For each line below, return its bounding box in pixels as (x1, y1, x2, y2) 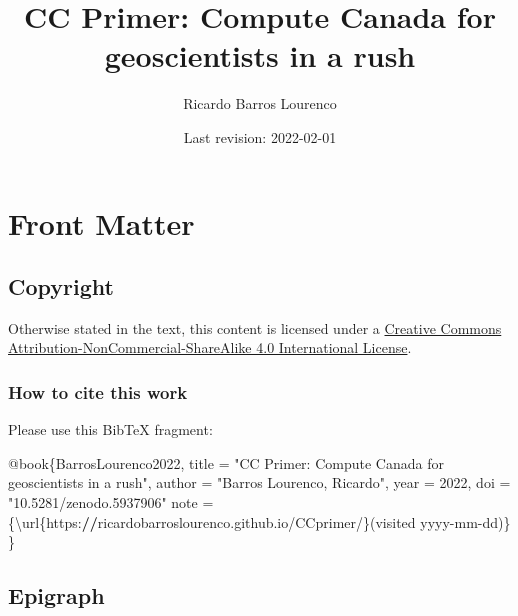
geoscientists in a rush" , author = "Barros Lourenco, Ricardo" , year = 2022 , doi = (8, 472, 511, 493)
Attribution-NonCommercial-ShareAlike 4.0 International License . (8, 337, 412, 358)
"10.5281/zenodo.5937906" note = (8, 492, 214, 513)
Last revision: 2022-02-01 (183, 126, 337, 147)
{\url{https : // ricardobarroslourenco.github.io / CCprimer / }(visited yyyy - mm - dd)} (8, 511, 511, 532)
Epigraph (8, 580, 105, 611)
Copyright (8, 271, 114, 302)
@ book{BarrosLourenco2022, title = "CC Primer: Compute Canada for (8, 452, 444, 473)
